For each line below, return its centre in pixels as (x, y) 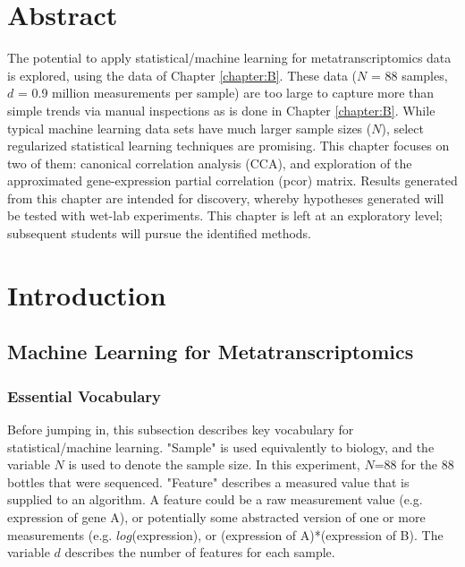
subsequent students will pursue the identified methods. (160, 233)
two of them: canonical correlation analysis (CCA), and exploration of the (210, 163)
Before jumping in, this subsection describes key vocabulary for (181, 430)
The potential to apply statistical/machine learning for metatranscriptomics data (229, 58)
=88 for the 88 (414, 464)
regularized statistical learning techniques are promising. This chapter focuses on (228, 146)
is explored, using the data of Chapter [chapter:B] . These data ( (182, 75)
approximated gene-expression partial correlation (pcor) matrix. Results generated (232, 180)
